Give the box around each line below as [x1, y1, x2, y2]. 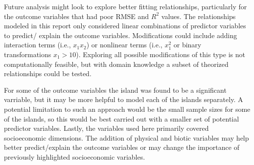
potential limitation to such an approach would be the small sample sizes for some [4, 103, 251, 114]
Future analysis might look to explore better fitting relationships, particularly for [4, 1, 247, 11]
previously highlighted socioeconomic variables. [4, 151, 145, 162]
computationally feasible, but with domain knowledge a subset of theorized [4, 59, 229, 69]
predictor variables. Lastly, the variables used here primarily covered [4, 123, 209, 133]
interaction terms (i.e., [4, 40, 71, 50]
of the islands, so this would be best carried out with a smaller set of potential [4, 113, 239, 124]
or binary [173, 40, 202, 50]
